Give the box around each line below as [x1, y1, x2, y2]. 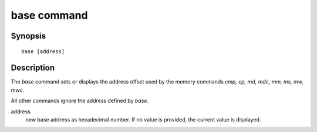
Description [11, 63, 55, 73]
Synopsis [11, 31, 46, 41]
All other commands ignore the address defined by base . [11, 97, 149, 105]
